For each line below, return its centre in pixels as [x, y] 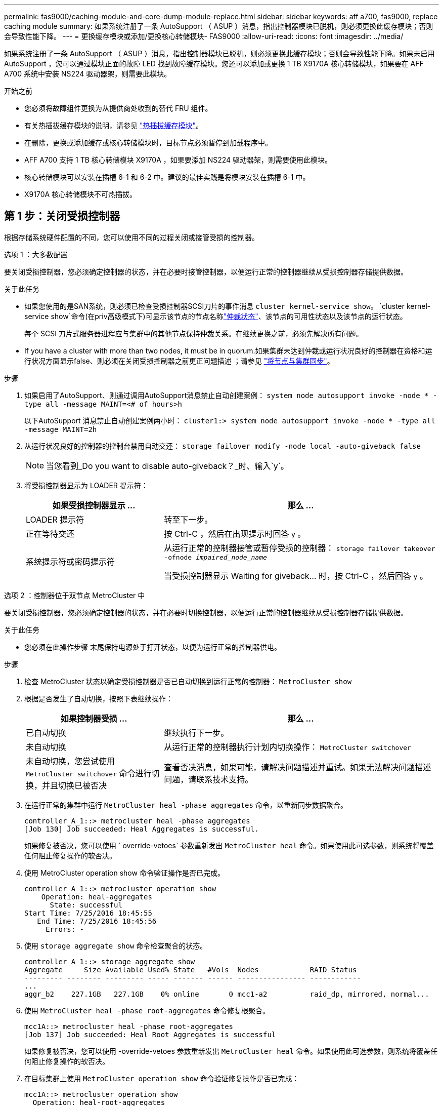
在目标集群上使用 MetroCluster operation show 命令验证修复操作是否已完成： [162, 1078]
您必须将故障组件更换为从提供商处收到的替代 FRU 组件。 [118, 108]
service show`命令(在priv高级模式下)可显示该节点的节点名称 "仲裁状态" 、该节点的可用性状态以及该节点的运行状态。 [216, 316]
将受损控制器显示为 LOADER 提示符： [86, 485]
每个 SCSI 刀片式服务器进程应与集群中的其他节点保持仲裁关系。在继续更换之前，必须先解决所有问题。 [194, 333]
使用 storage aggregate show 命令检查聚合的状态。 [116, 945]
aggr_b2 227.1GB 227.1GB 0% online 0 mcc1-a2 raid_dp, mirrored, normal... [227, 994]
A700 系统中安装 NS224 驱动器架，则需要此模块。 [88, 74]
